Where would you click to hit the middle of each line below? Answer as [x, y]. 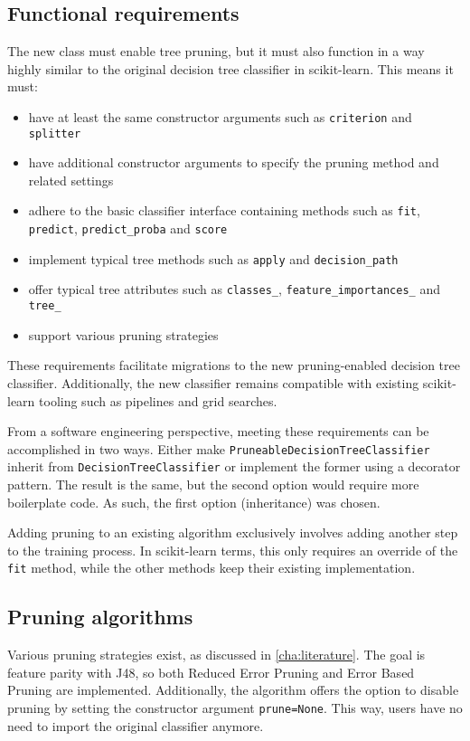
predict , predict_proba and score [128, 228]
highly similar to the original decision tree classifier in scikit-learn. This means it [230, 68]
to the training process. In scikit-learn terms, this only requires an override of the [233, 550]
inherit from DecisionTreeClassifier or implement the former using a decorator [234, 466]
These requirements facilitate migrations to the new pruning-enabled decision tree [234, 365]
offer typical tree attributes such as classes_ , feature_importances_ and [234, 289]
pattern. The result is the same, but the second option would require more [213, 484]
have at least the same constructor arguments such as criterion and [220, 116]
